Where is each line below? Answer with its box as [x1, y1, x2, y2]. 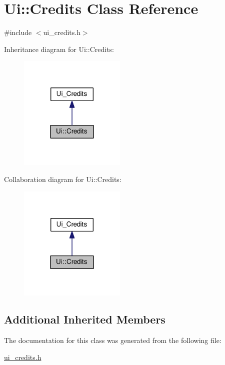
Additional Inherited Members [4, 311, 165, 327]
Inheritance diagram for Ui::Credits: [4, 43, 114, 54]
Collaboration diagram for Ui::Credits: [4, 173, 121, 184]
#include [4, 27, 32, 37]
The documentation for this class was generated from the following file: [4, 335, 221, 345]
